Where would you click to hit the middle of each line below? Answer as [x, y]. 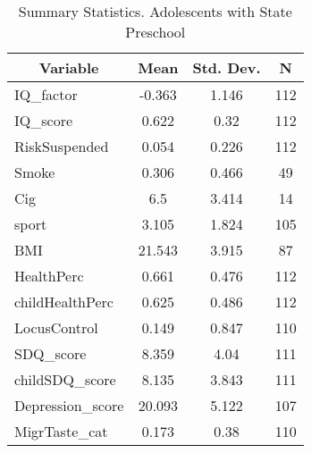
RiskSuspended [62, 146]
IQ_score [44, 120]
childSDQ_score [65, 379]
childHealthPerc [64, 302]
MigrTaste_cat [61, 431]
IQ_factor [46, 94]
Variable [69, 67]
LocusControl [56, 327]
